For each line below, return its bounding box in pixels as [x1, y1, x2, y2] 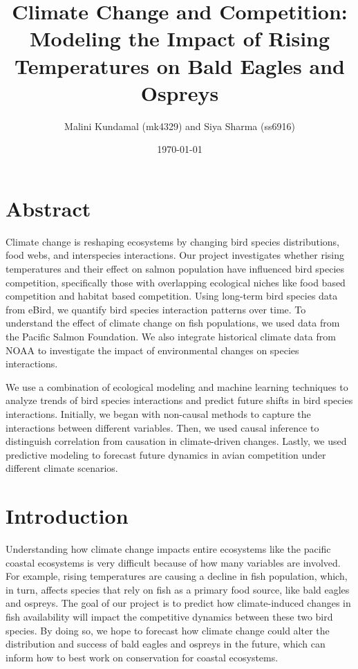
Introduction [6, 502, 129, 530]
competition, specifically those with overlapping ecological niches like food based [6, 275, 346, 289]
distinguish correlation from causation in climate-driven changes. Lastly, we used [6, 434, 347, 448]
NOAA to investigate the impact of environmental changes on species [6, 342, 299, 357]
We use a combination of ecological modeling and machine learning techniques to [6, 379, 348, 394]
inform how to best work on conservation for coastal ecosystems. [6, 650, 279, 664]
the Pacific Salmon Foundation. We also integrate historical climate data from [6, 329, 336, 343]
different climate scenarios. [6, 461, 118, 475]
